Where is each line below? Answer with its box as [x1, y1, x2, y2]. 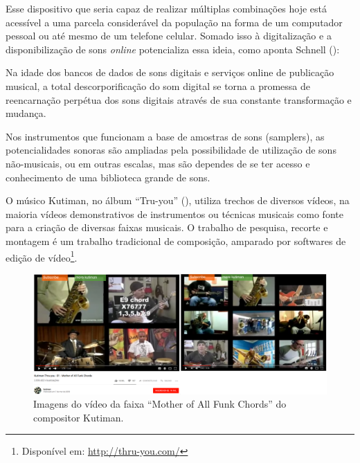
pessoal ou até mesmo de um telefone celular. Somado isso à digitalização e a [6, 28, 332, 43]
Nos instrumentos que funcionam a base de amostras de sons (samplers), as [6, 129, 325, 143]
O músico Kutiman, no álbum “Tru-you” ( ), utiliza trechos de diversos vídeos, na [6, 193, 350, 208]
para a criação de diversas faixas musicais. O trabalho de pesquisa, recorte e [6, 220, 328, 235]
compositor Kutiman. [33, 410, 124, 424]
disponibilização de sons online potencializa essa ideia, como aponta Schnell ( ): [6, 42, 340, 56]
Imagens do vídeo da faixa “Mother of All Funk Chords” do [33, 397, 287, 411]
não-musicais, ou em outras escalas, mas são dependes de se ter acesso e [6, 156, 310, 170]
